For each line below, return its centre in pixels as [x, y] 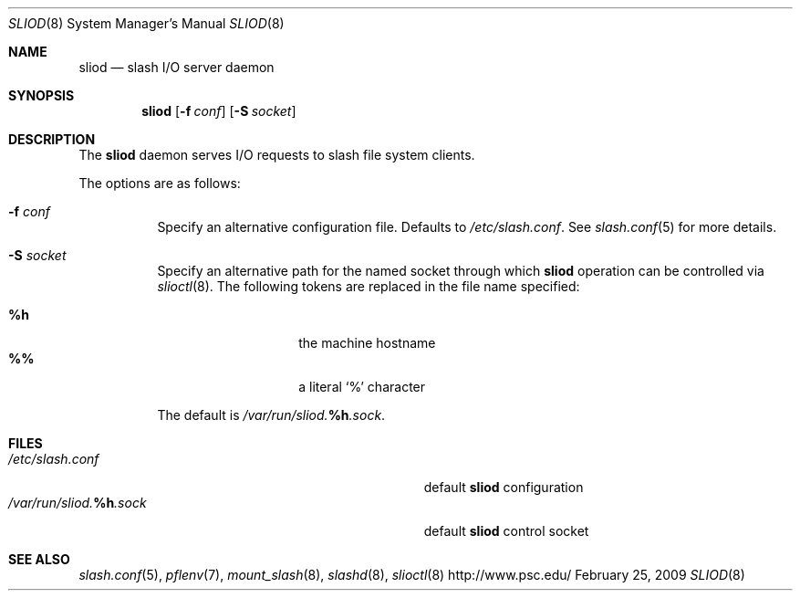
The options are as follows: [160, 183]
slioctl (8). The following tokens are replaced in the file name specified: [369, 286]
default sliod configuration [504, 487]
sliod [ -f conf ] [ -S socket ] [219, 111]
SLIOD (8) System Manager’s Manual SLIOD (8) [146, 23]
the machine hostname [367, 343]
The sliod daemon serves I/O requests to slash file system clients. [277, 155]
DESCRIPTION [52, 139]
